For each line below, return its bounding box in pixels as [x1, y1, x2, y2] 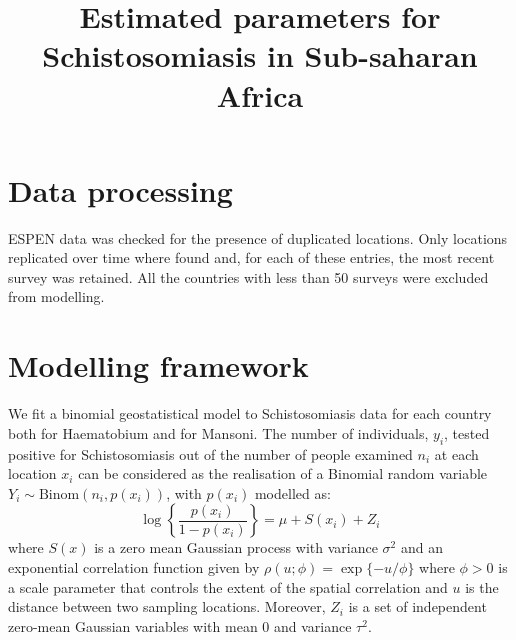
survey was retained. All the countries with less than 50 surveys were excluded [8, 266, 489, 287]
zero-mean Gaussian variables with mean [8, 615, 258, 636]
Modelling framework [8, 345, 309, 386]
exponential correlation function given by [8, 556, 260, 577]
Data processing [8, 169, 233, 210]
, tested [444, 422, 490, 443]
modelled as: [254, 482, 331, 503]
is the [465, 576, 499, 597]
